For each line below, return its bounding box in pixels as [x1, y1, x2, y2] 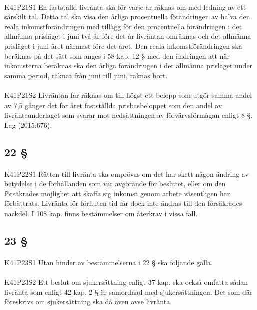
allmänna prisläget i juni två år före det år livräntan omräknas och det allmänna [4, 31, 251, 41]
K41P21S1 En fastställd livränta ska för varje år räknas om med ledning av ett [4, 1, 246, 12]
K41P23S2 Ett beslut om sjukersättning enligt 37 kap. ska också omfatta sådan [4, 277, 248, 287]
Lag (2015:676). [4, 119, 52, 130]
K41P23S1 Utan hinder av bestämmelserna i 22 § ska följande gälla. [4, 257, 213, 268]
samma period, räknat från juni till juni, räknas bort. [4, 70, 168, 80]
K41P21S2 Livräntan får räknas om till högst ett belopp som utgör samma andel [4, 89, 252, 100]
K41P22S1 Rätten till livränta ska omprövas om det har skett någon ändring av [4, 168, 249, 179]
